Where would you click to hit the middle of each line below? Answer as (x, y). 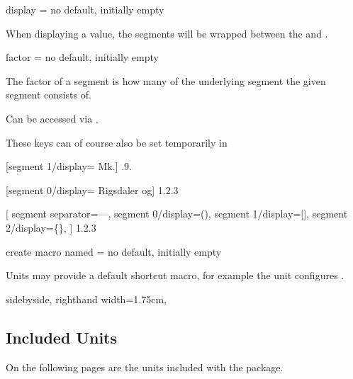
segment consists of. (49, 95)
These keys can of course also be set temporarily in (117, 142)
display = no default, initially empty (85, 9)
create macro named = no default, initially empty (114, 251)
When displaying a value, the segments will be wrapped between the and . (167, 33)
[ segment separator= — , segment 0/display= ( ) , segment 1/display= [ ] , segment (177, 214)
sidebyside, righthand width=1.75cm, (86, 299)
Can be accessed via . (52, 118)
